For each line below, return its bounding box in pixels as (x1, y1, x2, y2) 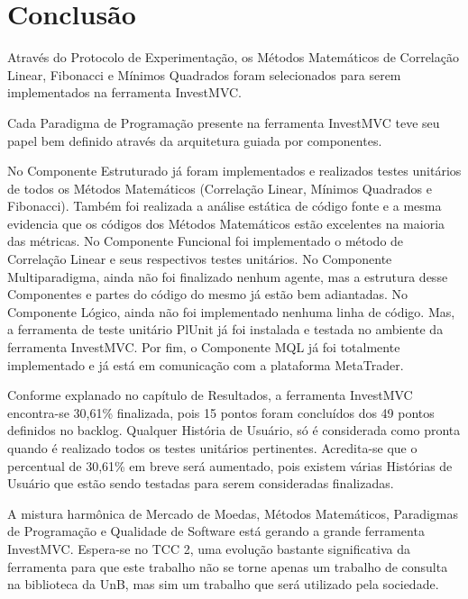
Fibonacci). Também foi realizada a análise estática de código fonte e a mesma (7, 196, 442, 215)
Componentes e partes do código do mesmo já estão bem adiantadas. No (7, 285, 408, 304)
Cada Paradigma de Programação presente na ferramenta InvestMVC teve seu (7, 113, 440, 132)
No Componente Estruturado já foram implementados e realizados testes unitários (7, 161, 462, 180)
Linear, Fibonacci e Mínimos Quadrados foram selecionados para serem (7, 65, 401, 84)
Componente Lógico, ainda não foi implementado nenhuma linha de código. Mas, (7, 302, 455, 321)
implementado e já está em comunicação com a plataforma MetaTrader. (7, 355, 404, 374)
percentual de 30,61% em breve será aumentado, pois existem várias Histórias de (7, 456, 453, 475)
